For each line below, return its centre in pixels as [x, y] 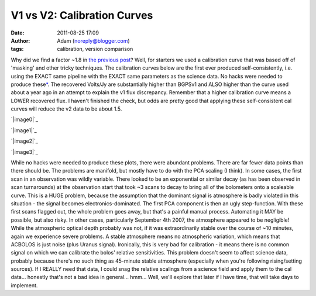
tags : [17, 49]
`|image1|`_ [24, 130]
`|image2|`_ [24, 141]
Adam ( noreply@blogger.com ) [93, 40]
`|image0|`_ [24, 119]
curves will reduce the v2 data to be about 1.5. [66, 109]
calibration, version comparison [95, 49]
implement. [24, 285]
